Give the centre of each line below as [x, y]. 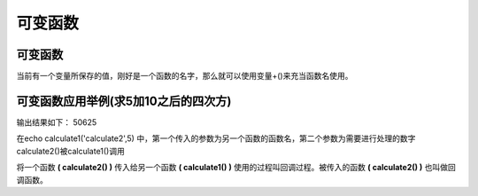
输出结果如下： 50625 [57, 122]
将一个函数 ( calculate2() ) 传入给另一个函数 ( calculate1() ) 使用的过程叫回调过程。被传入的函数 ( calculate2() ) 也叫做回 [236, 168]
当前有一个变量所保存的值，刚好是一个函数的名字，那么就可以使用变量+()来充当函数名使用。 [185, 76]
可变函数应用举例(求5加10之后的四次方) [124, 101]
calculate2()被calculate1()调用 [71, 151]
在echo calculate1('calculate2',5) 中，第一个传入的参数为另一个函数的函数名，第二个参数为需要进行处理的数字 [216, 138]
